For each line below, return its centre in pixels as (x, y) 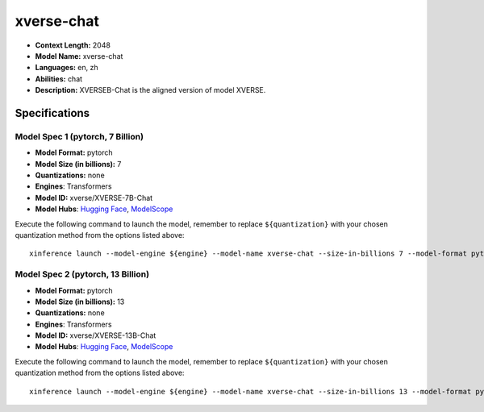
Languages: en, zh (67, 68)
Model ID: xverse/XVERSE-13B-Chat (96, 335)
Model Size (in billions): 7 (78, 164)
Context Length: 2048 (73, 45)
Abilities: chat (59, 79)
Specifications (52, 113)
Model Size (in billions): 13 (80, 302)
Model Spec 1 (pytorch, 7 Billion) (79, 136)
